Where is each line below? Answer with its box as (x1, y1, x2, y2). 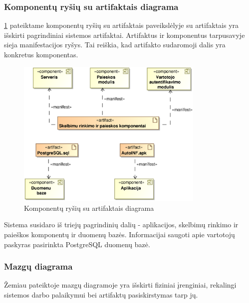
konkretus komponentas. (4, 49, 78, 59)
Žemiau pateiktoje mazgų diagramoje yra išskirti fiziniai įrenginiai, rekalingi (4, 280, 237, 290)
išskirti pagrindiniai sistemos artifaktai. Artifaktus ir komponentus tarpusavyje (4, 29, 245, 40)
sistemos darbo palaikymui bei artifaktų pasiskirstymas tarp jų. (4, 290, 198, 300)
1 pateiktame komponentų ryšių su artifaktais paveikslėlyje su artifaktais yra (4, 20, 239, 30)
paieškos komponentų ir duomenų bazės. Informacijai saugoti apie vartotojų (4, 229, 235, 239)
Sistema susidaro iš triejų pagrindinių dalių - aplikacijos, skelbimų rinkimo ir (4, 219, 239, 230)
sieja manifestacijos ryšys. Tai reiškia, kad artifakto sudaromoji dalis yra (4, 39, 226, 50)
